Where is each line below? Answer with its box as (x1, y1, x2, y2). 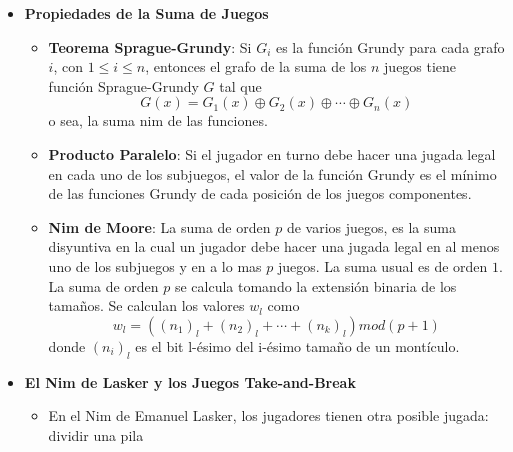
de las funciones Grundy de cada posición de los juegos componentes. (48, 183, 472, 204)
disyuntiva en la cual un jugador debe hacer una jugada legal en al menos (48, 236, 500, 257)
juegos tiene (384, 56, 457, 77)
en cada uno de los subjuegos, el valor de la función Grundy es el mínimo (48, 163, 497, 184)
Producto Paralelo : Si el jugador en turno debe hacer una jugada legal (48, 143, 496, 164)
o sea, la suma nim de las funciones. (48, 110, 268, 131)
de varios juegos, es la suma (286, 216, 456, 237)
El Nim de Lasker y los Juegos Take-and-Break (24, 371, 356, 392)
